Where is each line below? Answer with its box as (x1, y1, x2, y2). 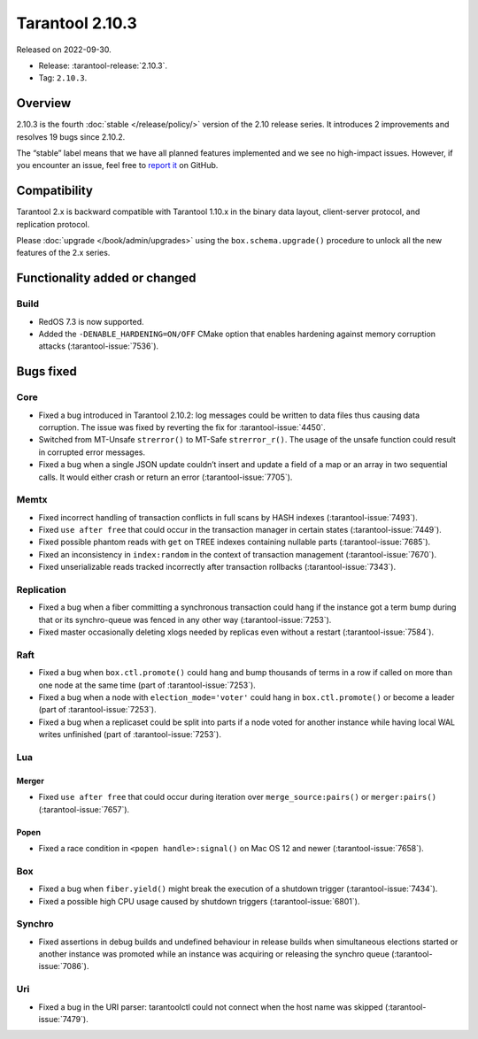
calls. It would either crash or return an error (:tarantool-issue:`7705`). (38, 472, 293, 482)
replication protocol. (16, 219, 90, 229)
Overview (16, 96, 72, 111)
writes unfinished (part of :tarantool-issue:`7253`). (38, 729, 221, 740)
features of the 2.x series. (16, 248, 111, 258)
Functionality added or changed (16, 271, 197, 286)
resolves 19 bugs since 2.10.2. (16, 131, 126, 142)
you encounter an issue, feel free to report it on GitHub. (16, 160, 219, 171)
